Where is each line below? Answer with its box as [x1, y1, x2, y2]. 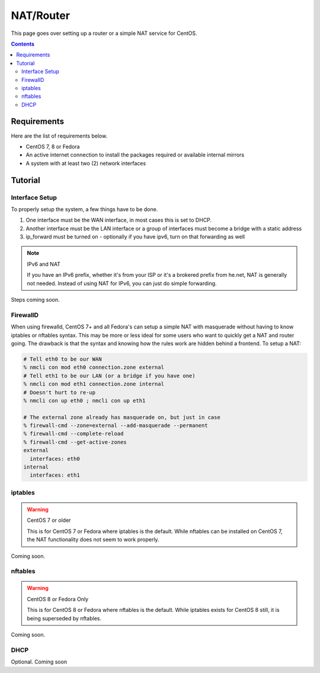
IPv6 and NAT [27, 260, 60, 267]
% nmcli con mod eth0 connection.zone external [23, 364, 164, 371]
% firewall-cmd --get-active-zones [23, 439, 127, 445]
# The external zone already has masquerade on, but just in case [23, 414, 220, 420]
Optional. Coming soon [11, 658, 68, 665]
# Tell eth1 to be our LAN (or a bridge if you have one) [23, 372, 196, 379]
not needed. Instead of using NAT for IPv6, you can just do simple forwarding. [27, 279, 217, 287]
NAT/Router [11, 9, 71, 22]
